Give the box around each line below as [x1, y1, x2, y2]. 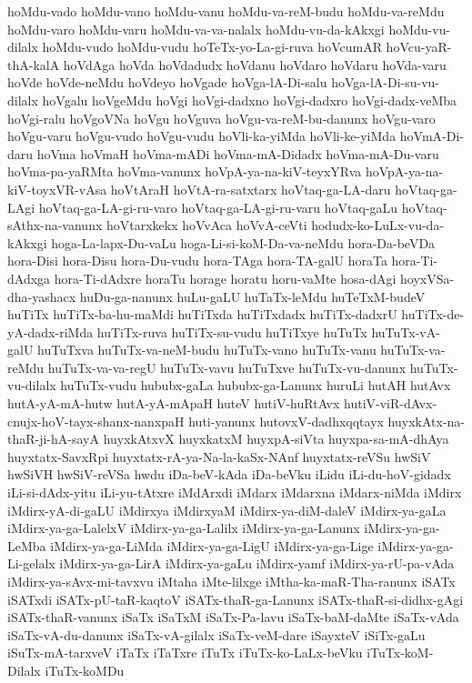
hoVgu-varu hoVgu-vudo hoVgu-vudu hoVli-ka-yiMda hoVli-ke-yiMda [7, 126, 397, 146]
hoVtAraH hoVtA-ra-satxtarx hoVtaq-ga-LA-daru [110, 179, 391, 198]
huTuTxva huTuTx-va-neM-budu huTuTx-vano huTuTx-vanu [37, 340, 377, 359]
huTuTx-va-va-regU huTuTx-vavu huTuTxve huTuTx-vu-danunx [47, 357, 407, 377]
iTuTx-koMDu [45, 660, 125, 679]
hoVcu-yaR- [386, 37, 452, 56]
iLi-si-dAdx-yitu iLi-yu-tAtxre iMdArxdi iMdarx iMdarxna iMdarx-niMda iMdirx [7, 483, 462, 502]
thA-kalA [7, 55, 60, 74]
